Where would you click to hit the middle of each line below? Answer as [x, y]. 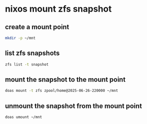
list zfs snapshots [32, 53]
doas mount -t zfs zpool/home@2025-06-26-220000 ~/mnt [62, 91]
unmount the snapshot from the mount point [73, 106]
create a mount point [37, 27]
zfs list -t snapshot [27, 64]
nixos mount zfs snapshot [58, 9]
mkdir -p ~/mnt [20, 38]
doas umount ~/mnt [24, 117]
